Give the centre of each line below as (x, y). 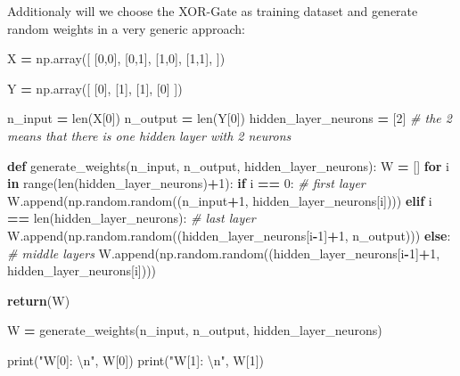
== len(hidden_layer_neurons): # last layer (131, 218)
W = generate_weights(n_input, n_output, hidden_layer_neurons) (195, 330)
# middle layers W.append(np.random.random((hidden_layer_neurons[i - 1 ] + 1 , (224, 253)
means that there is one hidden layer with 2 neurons (149, 135)
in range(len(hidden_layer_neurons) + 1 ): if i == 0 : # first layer (186, 183)
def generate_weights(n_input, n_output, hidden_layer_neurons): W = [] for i (228, 165)
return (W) (39, 300)
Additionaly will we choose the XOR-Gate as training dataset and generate (213, 11)
